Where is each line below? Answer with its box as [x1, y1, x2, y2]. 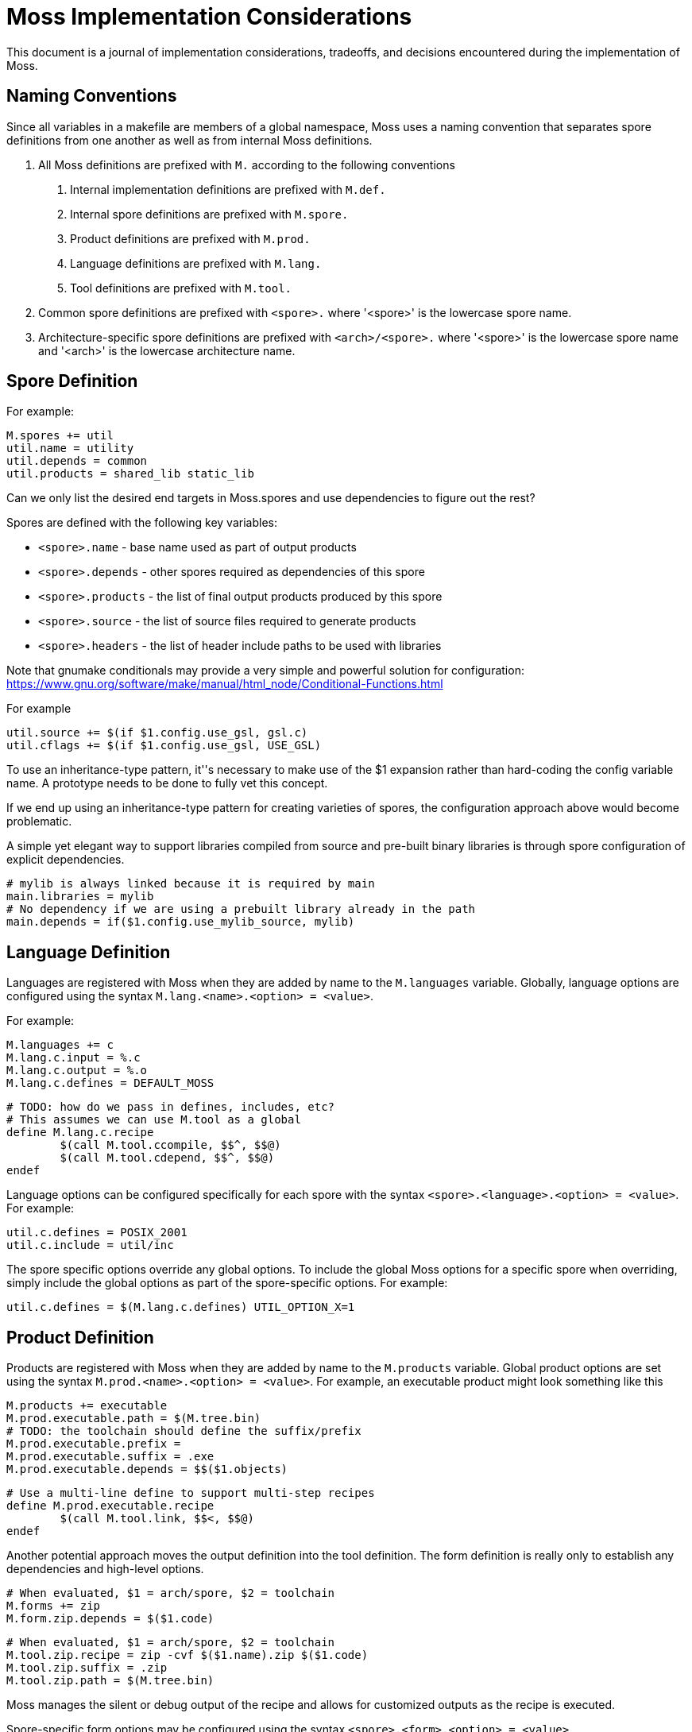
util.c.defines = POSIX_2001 [6, 1226, 187, 1239]
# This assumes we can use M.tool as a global [6, 1113, 301, 1127]
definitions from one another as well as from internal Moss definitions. [6, 133, 373, 147]
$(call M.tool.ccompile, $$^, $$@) [60, 1139, 281, 1152]
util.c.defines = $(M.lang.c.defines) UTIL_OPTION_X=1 [6, 1301, 355, 1314]
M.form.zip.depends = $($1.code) [6, 1612, 215, 1626]
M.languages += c [6, 1038, 114, 1052]
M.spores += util [6, 429, 114, 443]
